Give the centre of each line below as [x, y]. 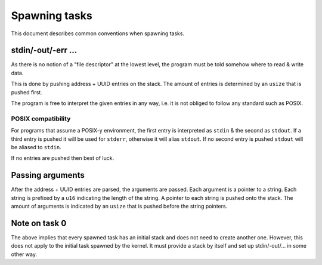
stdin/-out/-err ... [44, 50]
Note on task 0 [39, 223]
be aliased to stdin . [36, 147]
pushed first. [27, 92]
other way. [24, 254]
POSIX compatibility [41, 118]
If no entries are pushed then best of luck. [63, 158]
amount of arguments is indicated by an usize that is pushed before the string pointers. [119, 207]
